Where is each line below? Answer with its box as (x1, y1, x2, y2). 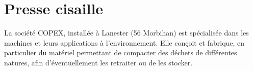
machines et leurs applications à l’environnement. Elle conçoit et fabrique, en (4, 37, 245, 48)
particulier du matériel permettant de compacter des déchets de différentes (4, 47, 237, 58)
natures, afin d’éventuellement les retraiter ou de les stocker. (4, 57, 193, 67)
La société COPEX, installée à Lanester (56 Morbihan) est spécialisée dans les (4, 27, 249, 38)
